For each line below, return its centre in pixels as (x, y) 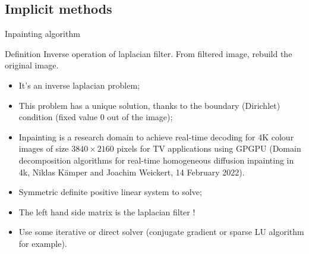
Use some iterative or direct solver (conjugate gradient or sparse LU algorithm (161, 232)
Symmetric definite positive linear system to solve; (110, 192)
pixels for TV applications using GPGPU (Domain (209, 148)
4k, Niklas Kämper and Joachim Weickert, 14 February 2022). (132, 172)
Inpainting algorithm (42, 34)
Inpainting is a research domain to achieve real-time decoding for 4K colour (156, 137)
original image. (32, 65)
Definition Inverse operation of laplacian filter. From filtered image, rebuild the (149, 53)
